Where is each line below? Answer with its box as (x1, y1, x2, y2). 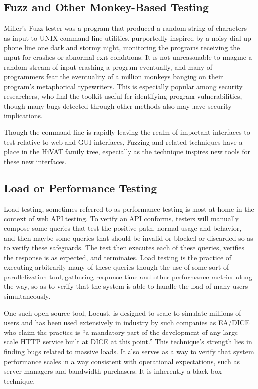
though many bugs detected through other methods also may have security (4, 100, 232, 111)
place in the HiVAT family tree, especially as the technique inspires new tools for (4, 146, 250, 157)
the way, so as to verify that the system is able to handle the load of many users (4, 281, 248, 291)
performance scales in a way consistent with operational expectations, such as (4, 356, 240, 366)
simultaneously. (4, 291, 51, 301)
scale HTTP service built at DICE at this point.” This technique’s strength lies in (4, 336, 252, 347)
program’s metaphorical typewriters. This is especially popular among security (4, 81, 243, 91)
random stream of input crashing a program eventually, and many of (4, 61, 212, 72)
